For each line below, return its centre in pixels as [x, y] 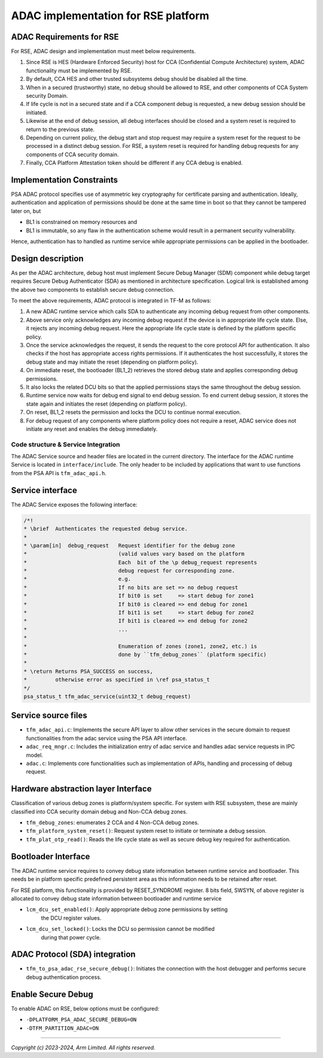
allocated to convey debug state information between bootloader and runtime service [116, 898]
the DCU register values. [71, 918]
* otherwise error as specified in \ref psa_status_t [117, 680]
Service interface [44, 490]
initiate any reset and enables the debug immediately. [92, 429]
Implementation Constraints [64, 180]
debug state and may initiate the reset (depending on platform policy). [112, 362]
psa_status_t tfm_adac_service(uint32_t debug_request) [107, 696]
